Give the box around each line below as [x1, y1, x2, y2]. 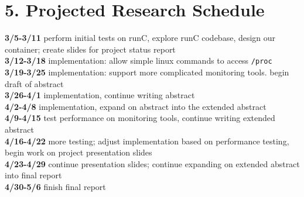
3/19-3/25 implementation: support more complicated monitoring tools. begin [5, 65, 289, 78]
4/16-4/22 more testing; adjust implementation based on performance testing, [5, 134, 289, 147]
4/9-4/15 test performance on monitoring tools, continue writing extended [5, 112, 275, 124]
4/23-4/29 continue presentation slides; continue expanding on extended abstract [5, 157, 300, 170]
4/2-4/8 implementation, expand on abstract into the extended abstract [5, 100, 267, 112]
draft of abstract [5, 77, 64, 89]
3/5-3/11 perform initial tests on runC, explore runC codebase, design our [5, 32, 276, 44]
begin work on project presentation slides [5, 146, 152, 158]
